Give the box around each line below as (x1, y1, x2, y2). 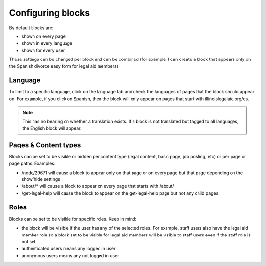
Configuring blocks (9, 7, 90, 18)
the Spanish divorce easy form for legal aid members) (9, 63, 118, 69)
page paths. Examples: (9, 160, 56, 167)
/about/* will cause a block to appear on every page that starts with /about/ (21, 183, 174, 189)
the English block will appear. (22, 125, 82, 131)
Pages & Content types (9, 141, 81, 149)
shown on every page (21, 33, 66, 39)
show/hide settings (21, 177, 61, 182)
